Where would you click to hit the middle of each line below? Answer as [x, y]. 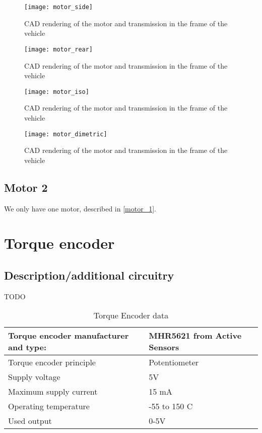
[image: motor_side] [59, 7]
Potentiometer [174, 362]
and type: [27, 347]
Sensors [164, 347]
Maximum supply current [53, 392]
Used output [30, 421]
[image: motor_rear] [59, 49]
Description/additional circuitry [89, 275]
